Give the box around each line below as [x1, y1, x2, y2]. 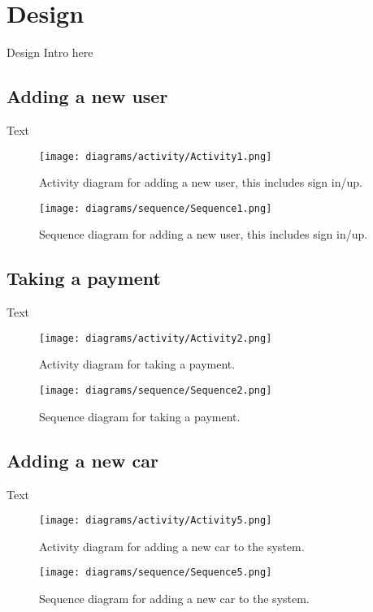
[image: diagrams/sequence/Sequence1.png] [39, 202, 272, 214]
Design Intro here [7, 44, 93, 61]
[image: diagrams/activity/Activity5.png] [39, 515, 272, 527]
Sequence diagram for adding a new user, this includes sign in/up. [39, 226, 368, 243]
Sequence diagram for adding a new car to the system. [39, 590, 310, 607]
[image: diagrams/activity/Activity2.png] [39, 332, 272, 344]
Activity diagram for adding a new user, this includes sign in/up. [39, 174, 362, 191]
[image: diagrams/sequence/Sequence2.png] [39, 385, 272, 397]
